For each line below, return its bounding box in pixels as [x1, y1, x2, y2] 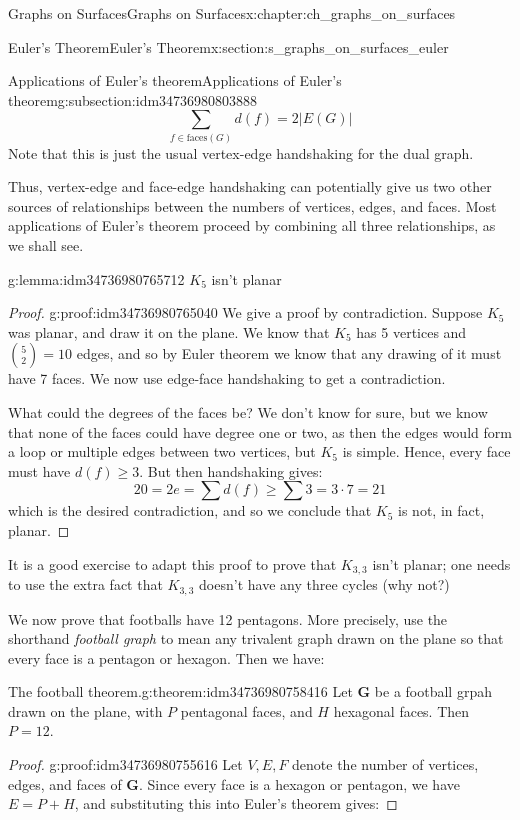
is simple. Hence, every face [342, 441, 511, 462]
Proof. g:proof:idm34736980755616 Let [8, 754, 243, 775]
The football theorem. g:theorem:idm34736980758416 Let [8, 681, 353, 702]
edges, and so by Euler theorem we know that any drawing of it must [76, 343, 502, 364]
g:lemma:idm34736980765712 [8, 268, 185, 289]
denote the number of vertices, [292, 754, 479, 775]
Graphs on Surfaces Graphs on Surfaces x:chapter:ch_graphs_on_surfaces [8, 3, 456, 23]
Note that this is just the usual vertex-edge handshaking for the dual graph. [8, 142, 474, 163]
